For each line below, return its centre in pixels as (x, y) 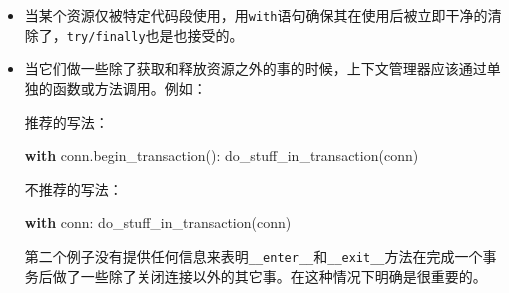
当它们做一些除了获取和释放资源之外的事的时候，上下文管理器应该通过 (255, 68)
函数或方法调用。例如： (129, 87)
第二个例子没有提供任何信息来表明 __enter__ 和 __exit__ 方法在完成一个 (253, 255)
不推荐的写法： (73, 188)
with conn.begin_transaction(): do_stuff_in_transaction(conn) (221, 155)
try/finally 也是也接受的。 (155, 34)
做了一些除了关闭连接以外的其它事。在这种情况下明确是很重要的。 (269, 275)
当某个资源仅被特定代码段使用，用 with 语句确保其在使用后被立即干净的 (256, 15)
